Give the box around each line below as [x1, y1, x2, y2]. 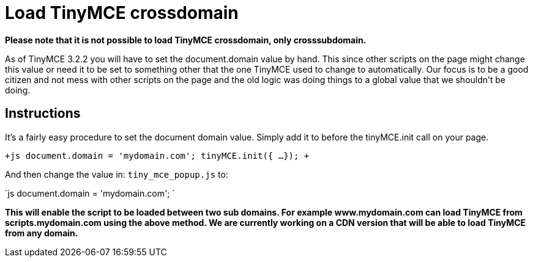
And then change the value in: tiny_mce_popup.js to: [5, 169, 228, 180]
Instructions [5, 106, 81, 122]
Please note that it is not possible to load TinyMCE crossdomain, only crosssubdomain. [5, 34, 367, 45]
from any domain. [5, 227, 78, 238]
